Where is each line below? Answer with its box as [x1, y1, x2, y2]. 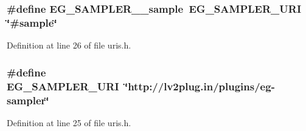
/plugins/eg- [213, 78, 275, 93]
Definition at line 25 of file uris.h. [7, 116, 131, 129]
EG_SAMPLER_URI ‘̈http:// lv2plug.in [7, 78, 214, 93]
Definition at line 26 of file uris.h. [7, 39, 131, 52]
